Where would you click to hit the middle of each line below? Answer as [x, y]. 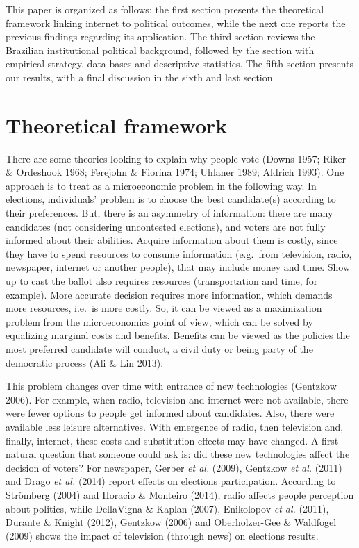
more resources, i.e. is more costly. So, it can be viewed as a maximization [164, 308]
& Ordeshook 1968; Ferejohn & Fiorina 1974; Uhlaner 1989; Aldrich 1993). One [175, 172]
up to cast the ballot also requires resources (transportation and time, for [162, 281]
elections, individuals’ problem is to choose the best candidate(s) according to [171, 199]
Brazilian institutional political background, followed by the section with [160, 50]
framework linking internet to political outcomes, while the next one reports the [176, 23]
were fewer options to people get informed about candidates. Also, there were [170, 413]
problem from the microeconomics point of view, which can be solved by [159, 321]
